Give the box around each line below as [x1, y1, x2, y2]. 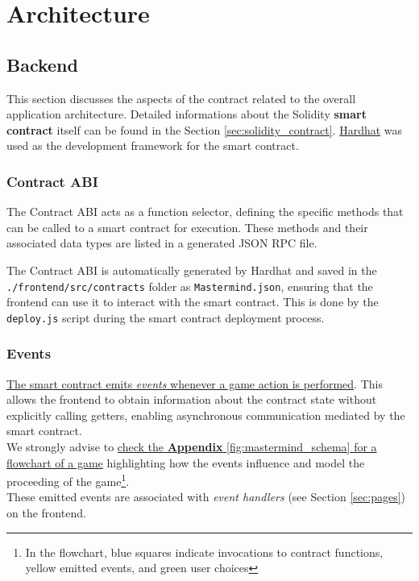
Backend [6, 52, 78, 77]
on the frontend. [6, 504, 86, 521]
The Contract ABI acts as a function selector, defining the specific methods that [6, 203, 404, 220]
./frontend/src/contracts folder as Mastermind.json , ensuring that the [6, 277, 373, 294]
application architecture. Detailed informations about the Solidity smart [6, 106, 367, 122]
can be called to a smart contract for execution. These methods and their [6, 218, 368, 235]
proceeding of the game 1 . [6, 471, 130, 489]
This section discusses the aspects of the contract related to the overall [6, 89, 356, 106]
